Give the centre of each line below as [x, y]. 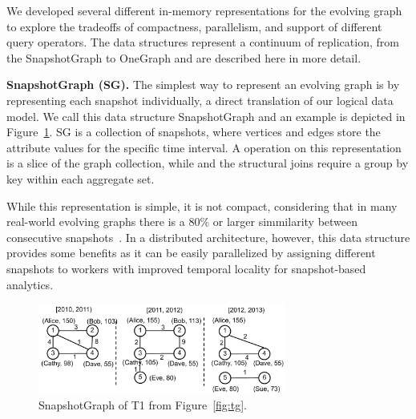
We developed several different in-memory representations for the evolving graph [204, 10]
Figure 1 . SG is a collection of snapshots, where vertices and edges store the [194, 132]
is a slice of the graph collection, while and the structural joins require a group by [208, 163]
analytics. [30, 284]
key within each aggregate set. [81, 178]
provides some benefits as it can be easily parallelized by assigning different [191, 253]
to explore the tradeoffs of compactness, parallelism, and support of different [194, 26]
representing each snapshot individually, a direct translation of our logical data [200, 100]
